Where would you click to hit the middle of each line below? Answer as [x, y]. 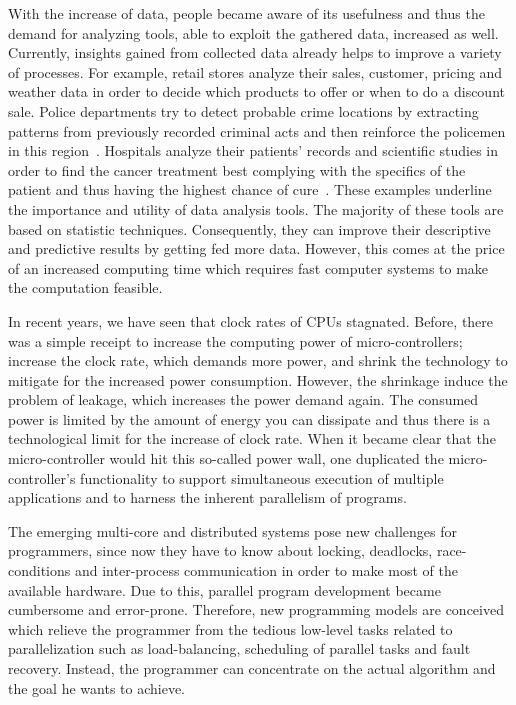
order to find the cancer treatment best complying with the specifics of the [237, 169]
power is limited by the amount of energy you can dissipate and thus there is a [249, 418]
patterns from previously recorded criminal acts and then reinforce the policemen [257, 130]
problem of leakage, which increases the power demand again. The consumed [243, 399]
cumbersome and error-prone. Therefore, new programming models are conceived [256, 609]
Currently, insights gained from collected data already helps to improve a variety [255, 52]
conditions [39, 570]
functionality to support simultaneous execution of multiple [262, 477]
